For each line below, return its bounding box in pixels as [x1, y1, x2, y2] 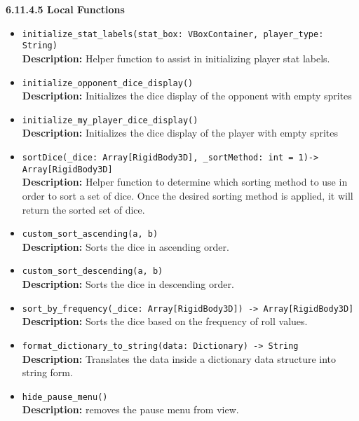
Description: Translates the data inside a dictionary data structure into [22, 351, 337, 366]
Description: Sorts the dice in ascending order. [22, 239, 229, 254]
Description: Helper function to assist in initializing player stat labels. [22, 50, 330, 65]
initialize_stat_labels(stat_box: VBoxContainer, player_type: [22, 29, 324, 39]
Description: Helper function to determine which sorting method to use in [22, 174, 348, 189]
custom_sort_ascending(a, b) [22, 229, 158, 240]
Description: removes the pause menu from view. [22, 402, 239, 417]
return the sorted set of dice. [22, 202, 145, 216]
